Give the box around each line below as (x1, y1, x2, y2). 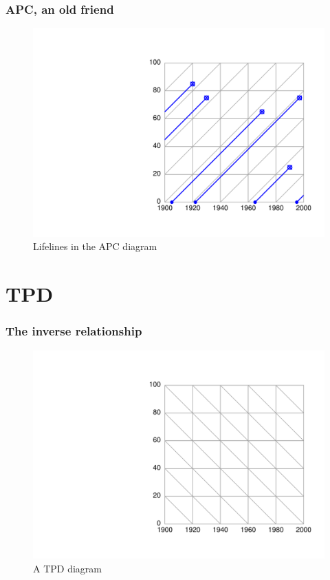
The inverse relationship (5, 322, 142, 340)
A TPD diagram (33, 561, 102, 575)
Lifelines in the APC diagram (33, 239, 157, 253)
